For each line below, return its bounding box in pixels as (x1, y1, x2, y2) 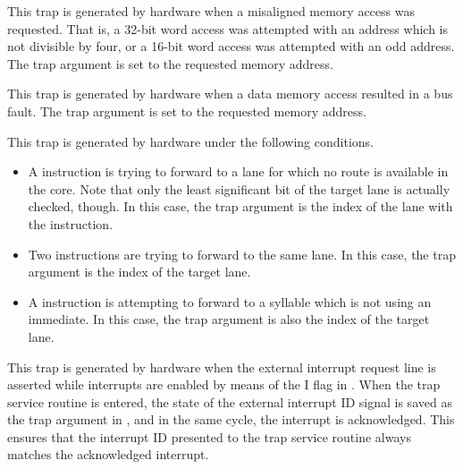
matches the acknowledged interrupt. (7, 445, 209, 464)
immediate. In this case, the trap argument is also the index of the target (28, 310, 430, 328)
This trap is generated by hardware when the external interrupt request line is (7, 357, 436, 376)
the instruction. (28, 214, 114, 233)
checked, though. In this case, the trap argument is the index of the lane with (28, 197, 453, 216)
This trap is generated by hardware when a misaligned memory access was (7, 2, 415, 20)
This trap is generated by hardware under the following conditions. (7, 132, 374, 150)
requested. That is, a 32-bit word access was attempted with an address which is (7, 19, 448, 38)
